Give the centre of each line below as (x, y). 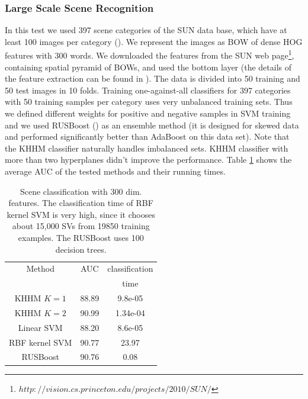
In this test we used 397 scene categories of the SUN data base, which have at (146, 30)
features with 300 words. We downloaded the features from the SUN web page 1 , (150, 54)
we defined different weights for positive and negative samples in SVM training (148, 113)
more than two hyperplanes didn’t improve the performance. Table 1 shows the (148, 160)
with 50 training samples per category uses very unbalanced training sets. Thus (149, 102)
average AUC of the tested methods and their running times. (115, 171)
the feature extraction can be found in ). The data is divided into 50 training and (153, 78)
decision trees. (81, 249)
